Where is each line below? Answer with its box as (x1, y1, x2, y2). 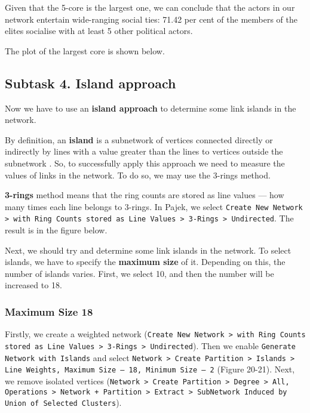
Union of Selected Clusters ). (5, 396, 122, 409)
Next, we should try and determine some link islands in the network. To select (5, 244, 291, 256)
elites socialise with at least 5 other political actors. (5, 24, 193, 37)
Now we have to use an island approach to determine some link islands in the (5, 101, 296, 114)
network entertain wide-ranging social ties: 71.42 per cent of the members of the (5, 13, 297, 25)
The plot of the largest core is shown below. (5, 44, 165, 57)
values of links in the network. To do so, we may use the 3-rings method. (5, 168, 271, 181)
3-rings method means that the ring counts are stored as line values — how (5, 189, 284, 201)
